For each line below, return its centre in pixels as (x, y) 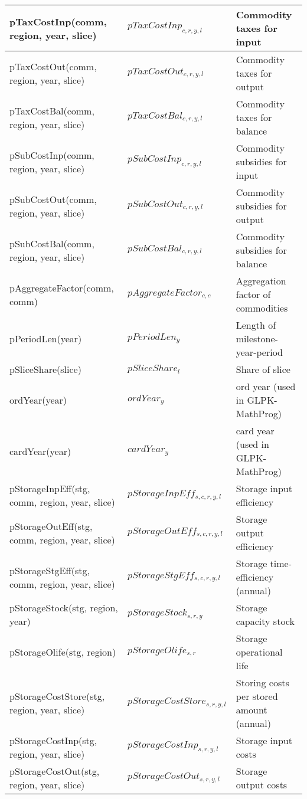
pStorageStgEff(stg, (50, 570)
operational (259, 652)
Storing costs (262, 682)
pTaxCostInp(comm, (58, 21)
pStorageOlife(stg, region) (63, 652)
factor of (253, 294)
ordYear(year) (38, 400)
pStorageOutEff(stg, (51, 526)
